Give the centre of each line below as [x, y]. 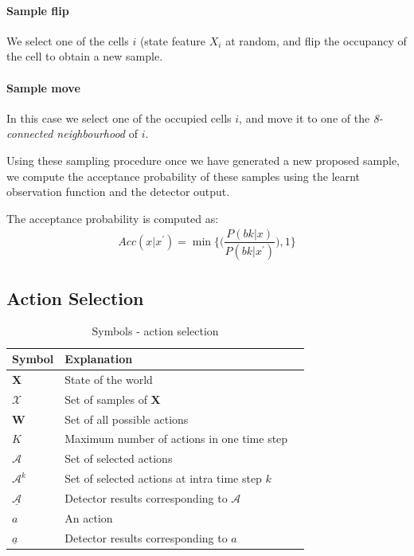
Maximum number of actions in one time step [176, 439]
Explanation [99, 359]
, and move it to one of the [305, 117]
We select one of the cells [68, 40]
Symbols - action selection [155, 331]
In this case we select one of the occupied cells [119, 117]
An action [89, 517]
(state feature [173, 40]
